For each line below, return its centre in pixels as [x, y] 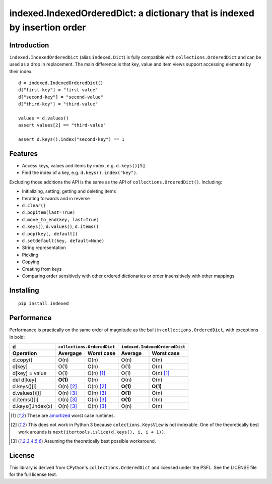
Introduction [29, 45]
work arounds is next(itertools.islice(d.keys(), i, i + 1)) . [92, 432]
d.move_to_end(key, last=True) [60, 220]
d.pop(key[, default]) [50, 234]
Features [23, 154]
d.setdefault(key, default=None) [63, 240]
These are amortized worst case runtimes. [71, 415]
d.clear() [34, 206]
